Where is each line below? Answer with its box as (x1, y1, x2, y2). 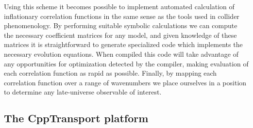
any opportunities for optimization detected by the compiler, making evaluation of (4, 58, 249, 68)
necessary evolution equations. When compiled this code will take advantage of (4, 48, 238, 59)
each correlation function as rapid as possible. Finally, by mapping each (4, 68, 217, 78)
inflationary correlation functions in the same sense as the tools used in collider (4, 11, 239, 21)
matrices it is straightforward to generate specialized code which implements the (4, 39, 243, 49)
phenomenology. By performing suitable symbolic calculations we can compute (4, 20, 237, 31)
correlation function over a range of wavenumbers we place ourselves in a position (4, 77, 247, 87)
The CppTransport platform (4, 111, 149, 126)
